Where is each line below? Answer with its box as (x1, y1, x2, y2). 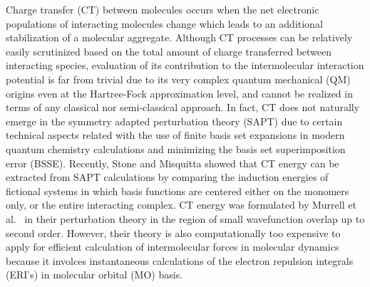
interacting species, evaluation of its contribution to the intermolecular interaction (6, 58, 364, 73)
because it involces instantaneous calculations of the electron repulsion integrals (6, 253, 354, 268)
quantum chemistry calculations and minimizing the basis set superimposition (6, 141, 346, 156)
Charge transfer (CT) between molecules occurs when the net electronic (6, 2, 319, 16)
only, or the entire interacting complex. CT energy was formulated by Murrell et (6, 197, 356, 212)
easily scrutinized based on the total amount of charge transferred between (6, 43, 332, 58)
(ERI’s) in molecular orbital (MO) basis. (6, 267, 183, 282)
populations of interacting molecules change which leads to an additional (6, 16, 323, 31)
